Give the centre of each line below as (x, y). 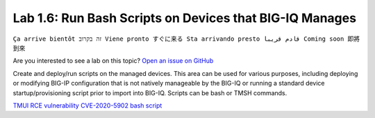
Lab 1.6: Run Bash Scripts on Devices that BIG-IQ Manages (185, 18)
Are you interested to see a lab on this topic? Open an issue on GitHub (113, 61)
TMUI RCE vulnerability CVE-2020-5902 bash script (87, 105)
